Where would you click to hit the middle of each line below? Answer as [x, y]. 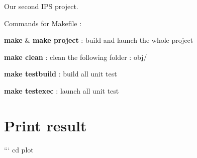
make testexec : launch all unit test [62, 90]
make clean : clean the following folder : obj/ [76, 57]
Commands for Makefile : [43, 23]
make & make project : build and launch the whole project [99, 40]
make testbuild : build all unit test [61, 74]
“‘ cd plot [19, 149]
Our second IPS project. [41, 6]
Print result [45, 125]
